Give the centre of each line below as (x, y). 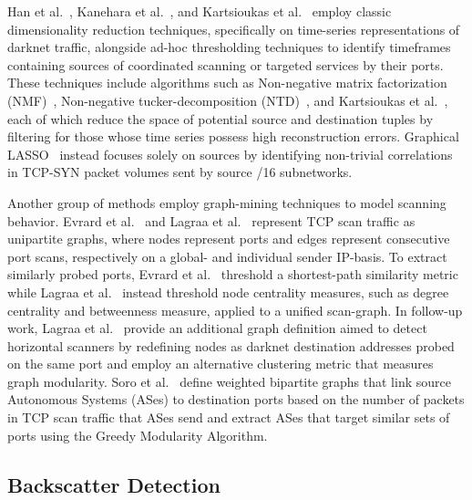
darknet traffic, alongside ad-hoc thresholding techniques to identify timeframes (229, 47)
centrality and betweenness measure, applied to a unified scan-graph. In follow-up (235, 310)
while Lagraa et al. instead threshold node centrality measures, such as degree (228, 292)
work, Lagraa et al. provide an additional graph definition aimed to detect (217, 328)
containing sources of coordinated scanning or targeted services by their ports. (226, 64)
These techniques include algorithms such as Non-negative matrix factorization (227, 83)
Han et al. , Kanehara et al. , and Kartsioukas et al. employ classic (200, 11)
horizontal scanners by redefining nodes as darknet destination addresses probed (231, 345)
